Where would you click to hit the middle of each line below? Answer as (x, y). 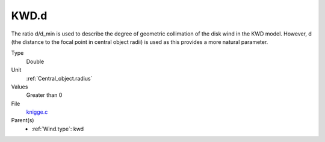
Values (20, 87)
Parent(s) (23, 120)
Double (35, 61)
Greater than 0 (44, 95)
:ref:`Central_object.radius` (59, 78)
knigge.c (37, 112)
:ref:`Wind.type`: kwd (58, 129)
